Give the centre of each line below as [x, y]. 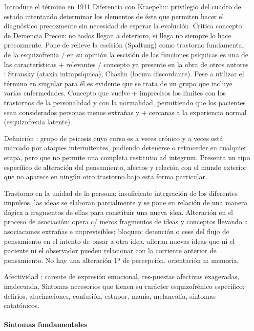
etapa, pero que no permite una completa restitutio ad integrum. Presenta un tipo [127, 157]
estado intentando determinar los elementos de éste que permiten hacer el [114, 16]
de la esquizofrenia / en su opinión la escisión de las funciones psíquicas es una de [126, 54]
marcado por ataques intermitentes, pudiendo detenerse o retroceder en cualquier [125, 148]
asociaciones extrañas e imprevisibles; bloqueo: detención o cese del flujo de [116, 231]
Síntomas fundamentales [46, 324]
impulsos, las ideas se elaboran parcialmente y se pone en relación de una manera [126, 202]
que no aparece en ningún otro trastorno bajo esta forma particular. [106, 177]
